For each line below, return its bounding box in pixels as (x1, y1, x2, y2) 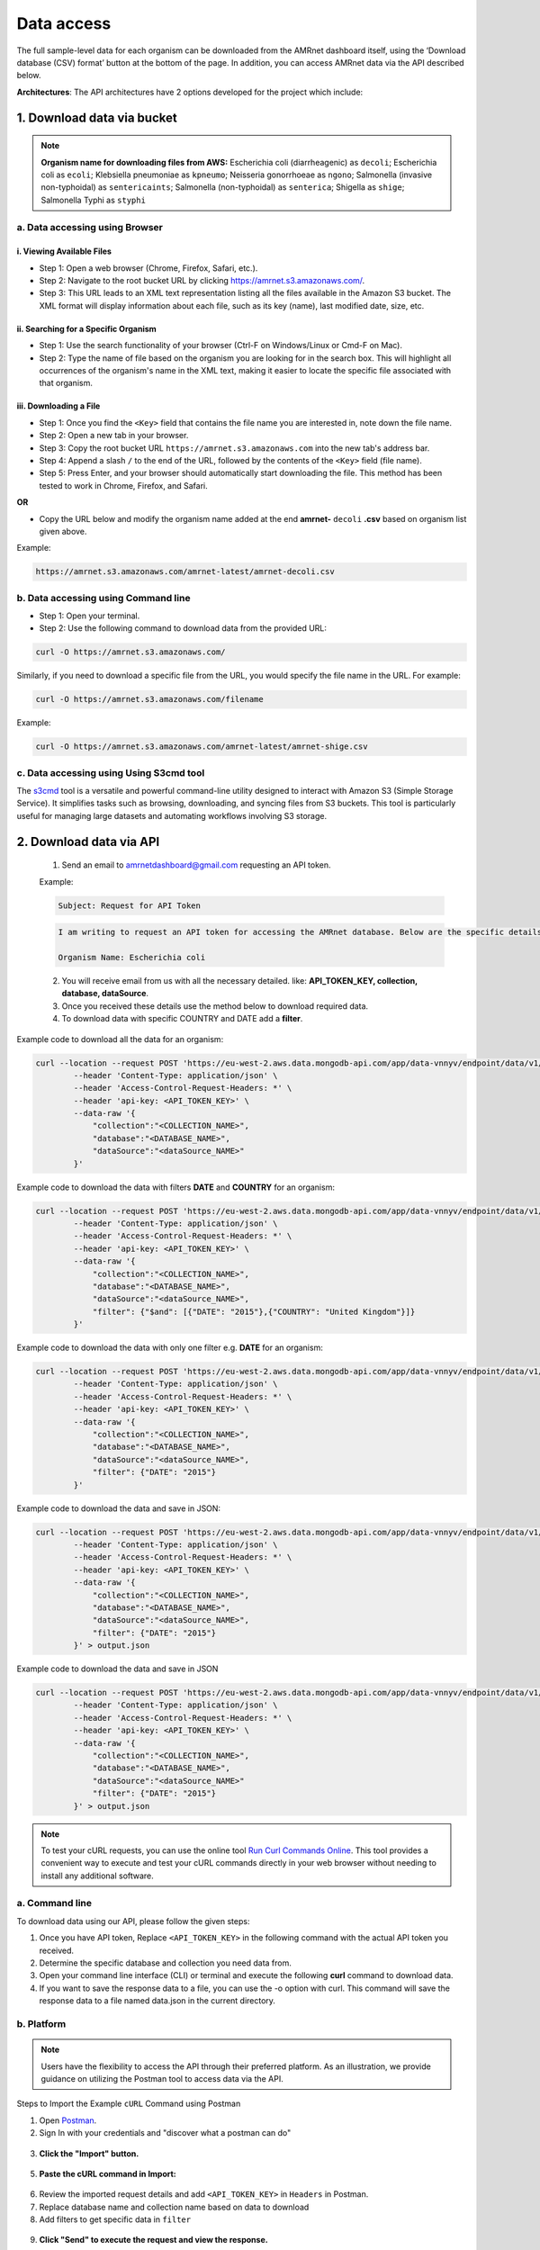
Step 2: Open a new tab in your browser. (39, 430, 189, 441)
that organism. (39, 378, 94, 389)
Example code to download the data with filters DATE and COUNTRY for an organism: (16, 1182, 335, 1192)
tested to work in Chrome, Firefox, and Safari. (39, 480, 208, 490)
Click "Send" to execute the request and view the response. (39, 2235, 269, 2245)
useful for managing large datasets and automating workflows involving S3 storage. (16, 810, 328, 821)
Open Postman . (39, 2115, 97, 2126)
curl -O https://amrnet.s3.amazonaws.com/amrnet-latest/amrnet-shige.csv (35, 742, 368, 751)
